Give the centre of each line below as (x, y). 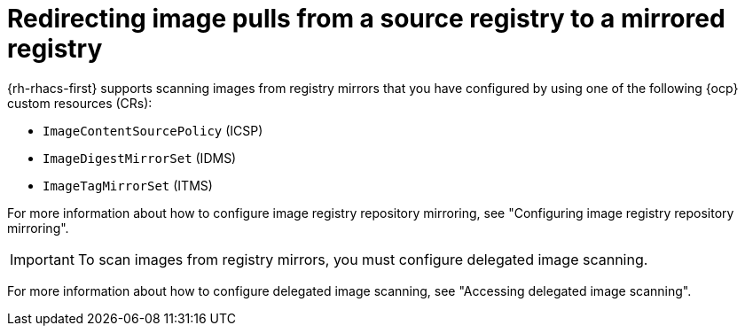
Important (42, 259)
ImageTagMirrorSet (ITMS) (128, 185)
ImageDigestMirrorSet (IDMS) (140, 158)
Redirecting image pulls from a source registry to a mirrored (366, 19)
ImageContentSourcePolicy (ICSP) (153, 130)
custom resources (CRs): (80, 103)
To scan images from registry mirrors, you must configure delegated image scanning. (363, 259)
